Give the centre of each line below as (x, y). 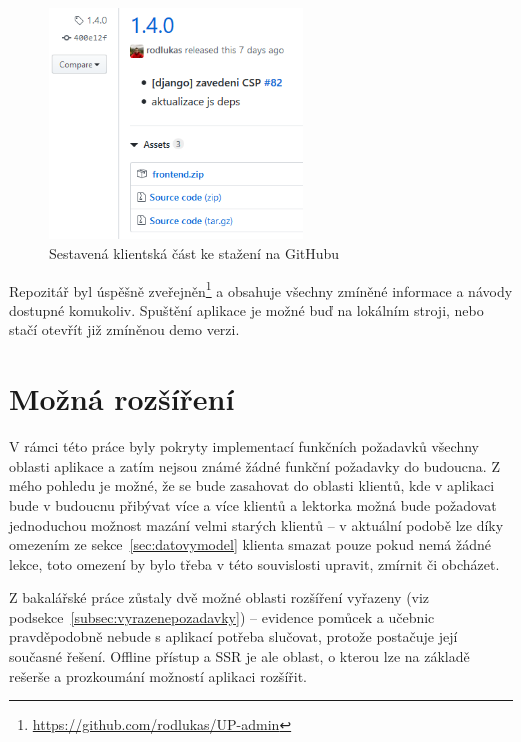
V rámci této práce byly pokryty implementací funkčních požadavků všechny (244, 446)
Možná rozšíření (122, 398)
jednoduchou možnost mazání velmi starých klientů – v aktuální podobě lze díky (256, 524)
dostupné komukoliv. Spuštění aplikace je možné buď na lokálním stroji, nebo (246, 309)
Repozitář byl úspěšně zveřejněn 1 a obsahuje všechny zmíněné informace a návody (261, 289)
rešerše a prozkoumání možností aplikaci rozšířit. (158, 675)
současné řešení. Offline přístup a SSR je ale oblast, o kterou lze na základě (239, 656)
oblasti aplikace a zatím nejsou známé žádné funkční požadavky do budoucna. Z (254, 465)
